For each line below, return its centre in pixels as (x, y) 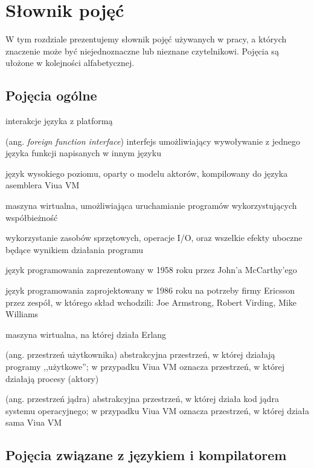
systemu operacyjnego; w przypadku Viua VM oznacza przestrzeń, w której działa (157, 410)
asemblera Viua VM (43, 185)
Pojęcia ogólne (51, 95)
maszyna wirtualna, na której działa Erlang (86, 334)
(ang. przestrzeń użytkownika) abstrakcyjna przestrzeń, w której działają (140, 354)
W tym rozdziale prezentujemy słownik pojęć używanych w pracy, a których (146, 39)
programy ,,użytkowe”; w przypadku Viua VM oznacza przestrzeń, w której (145, 367)
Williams (22, 314)
